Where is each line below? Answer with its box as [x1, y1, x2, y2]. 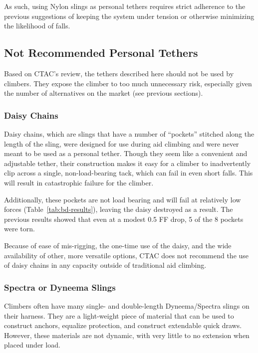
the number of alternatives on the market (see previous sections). [4, 88, 203, 98]
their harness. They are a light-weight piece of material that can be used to [4, 310, 234, 321]
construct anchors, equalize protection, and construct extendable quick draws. [4, 320, 242, 331]
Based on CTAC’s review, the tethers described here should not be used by [4, 68, 234, 78]
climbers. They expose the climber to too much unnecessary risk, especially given [4, 78, 252, 88]
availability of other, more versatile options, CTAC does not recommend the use [4, 250, 249, 260]
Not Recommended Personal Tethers [4, 45, 198, 60]
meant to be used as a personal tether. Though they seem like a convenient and [4, 148, 248, 159]
